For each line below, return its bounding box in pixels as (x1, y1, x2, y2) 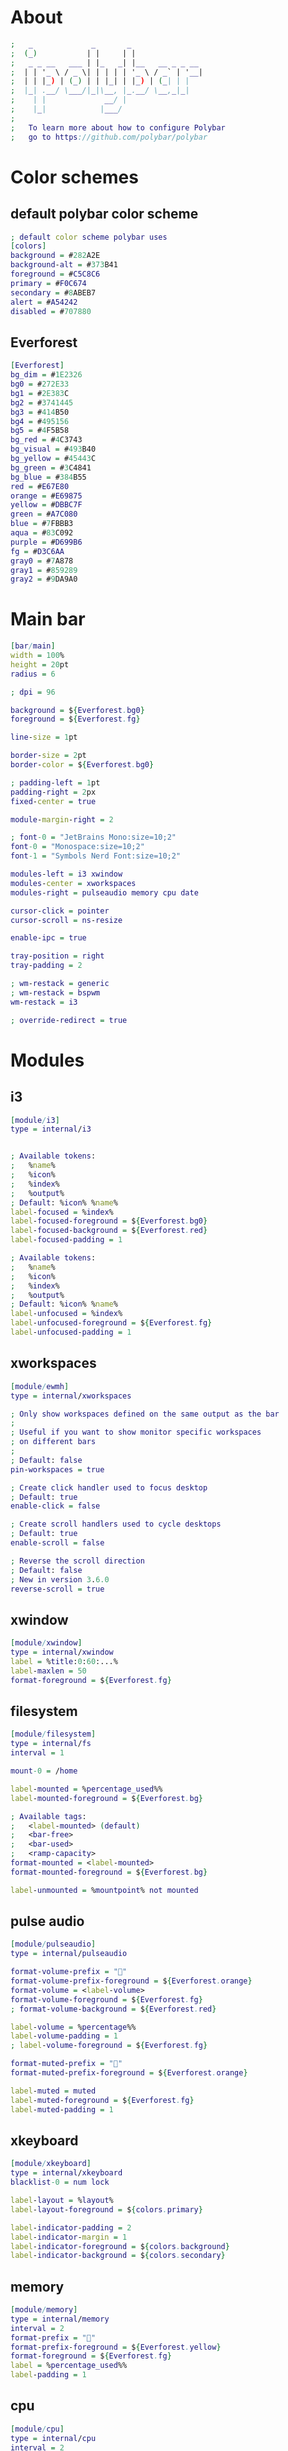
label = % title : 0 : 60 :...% (10, 1656, 118, 1666)
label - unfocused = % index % (10, 1309, 123, 1319)
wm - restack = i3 (10, 997, 78, 1007)
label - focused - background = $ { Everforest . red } (10, 1226, 208, 1236)
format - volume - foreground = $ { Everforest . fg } (10, 1994, 203, 2005)
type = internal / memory (10, 2314, 110, 2324)
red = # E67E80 (10, 481, 70, 491)
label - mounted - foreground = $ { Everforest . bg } (10, 1793, 203, 1803)
